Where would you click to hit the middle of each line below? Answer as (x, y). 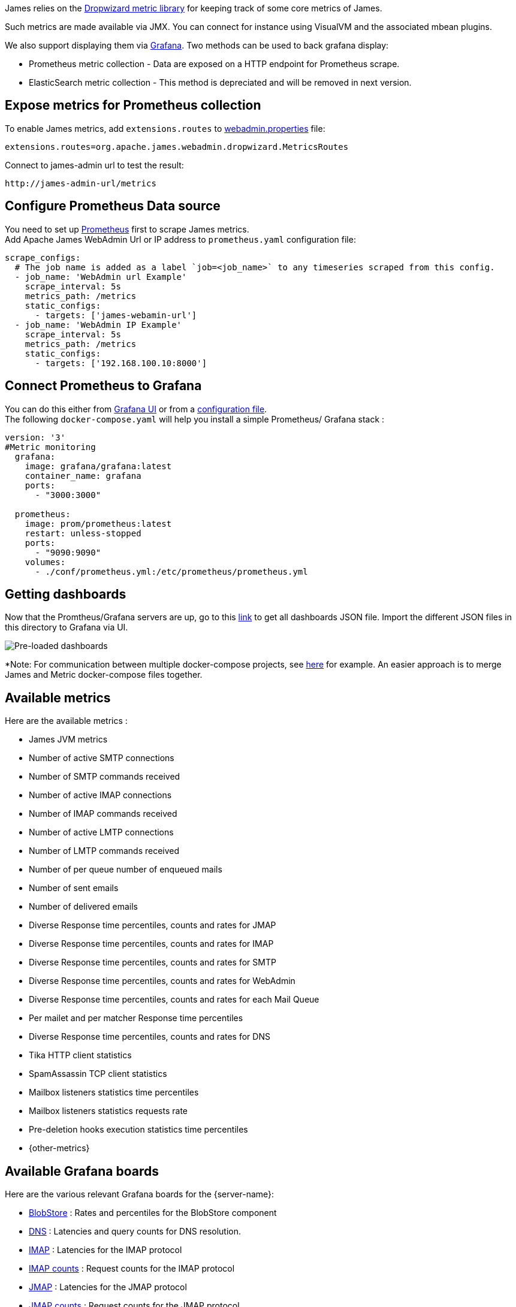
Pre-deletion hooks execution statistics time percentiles (138, 1130)
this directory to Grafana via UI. (67, 627)
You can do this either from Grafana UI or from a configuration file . (136, 409)
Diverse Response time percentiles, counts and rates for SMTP (153, 962)
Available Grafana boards (82, 1171)
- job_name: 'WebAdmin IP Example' (98, 325)
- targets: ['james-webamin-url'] (116, 315)
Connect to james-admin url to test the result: (94, 165)
